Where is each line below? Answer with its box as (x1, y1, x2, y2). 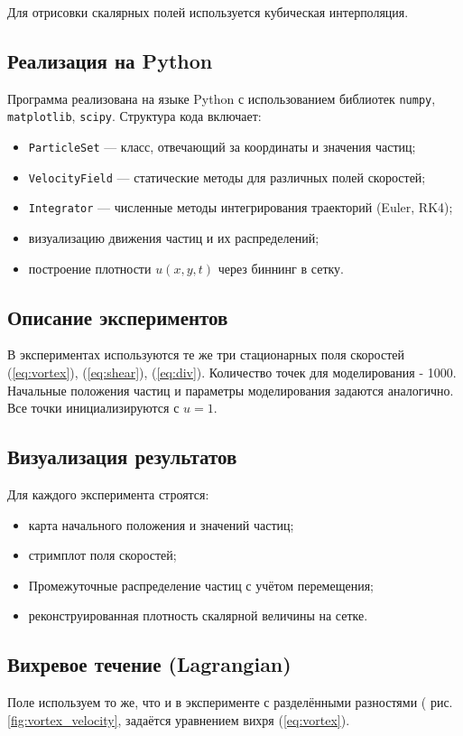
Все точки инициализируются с (7, 398, 180, 417)
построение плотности (28, 258, 152, 277)
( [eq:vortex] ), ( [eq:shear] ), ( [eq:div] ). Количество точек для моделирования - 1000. (7, 363, 457, 382)
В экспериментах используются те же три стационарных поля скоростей (7, 345, 404, 364)
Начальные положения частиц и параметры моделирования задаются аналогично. (7, 380, 454, 399)
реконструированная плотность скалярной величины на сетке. (28, 606, 368, 625)
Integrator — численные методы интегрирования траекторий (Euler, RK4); (28, 198, 453, 217)
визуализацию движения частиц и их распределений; (28, 228, 319, 247)
